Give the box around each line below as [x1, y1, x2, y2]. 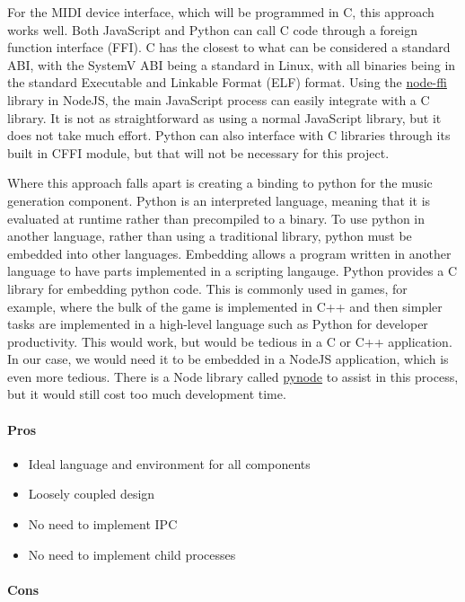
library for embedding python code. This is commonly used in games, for [7, 279, 408, 297]
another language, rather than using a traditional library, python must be [7, 226, 412, 245]
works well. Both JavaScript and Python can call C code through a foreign [7, 20, 418, 39]
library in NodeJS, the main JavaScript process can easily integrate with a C [7, 90, 430, 109]
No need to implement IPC [28, 515, 178, 534]
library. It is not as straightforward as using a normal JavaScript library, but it [7, 108, 442, 127]
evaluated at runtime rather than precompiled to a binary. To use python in [7, 208, 426, 227]
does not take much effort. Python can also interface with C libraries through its [7, 126, 451, 145]
